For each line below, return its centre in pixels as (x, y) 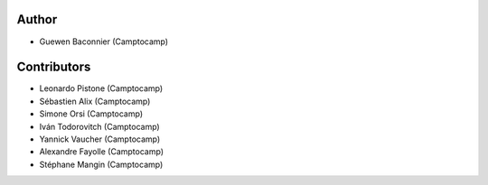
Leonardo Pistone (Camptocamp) (101, 88)
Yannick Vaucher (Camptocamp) (100, 139)
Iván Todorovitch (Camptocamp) (99, 126)
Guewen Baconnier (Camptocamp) (104, 42)
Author (37, 19)
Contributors (54, 67)
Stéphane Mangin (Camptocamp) (101, 164)
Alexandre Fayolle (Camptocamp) (102, 152)
